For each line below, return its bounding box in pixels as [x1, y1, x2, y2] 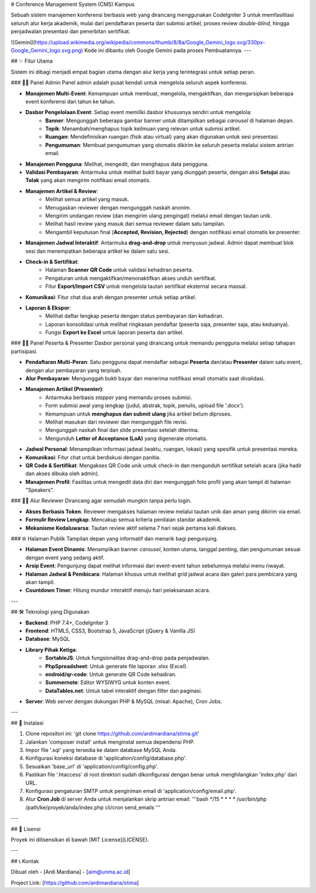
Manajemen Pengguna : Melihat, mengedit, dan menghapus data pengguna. [25, 160, 209, 167]
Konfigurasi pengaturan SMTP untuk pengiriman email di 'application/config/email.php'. [25, 787, 236, 794]
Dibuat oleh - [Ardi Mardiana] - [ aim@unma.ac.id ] [11, 868, 130, 875]
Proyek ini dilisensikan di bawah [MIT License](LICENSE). [11, 836, 149, 843]
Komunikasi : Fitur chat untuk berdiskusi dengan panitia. [25, 454, 161, 461]
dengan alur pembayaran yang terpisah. [25, 366, 122, 374]
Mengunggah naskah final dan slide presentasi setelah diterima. [45, 427, 200, 434]
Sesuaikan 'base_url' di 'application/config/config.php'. [25, 763, 159, 770]
